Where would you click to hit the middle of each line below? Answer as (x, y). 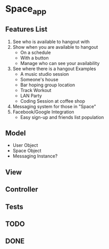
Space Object (27, 151)
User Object (25, 145)
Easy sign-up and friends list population (62, 117)
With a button (34, 58)
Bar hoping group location (48, 85)
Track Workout (36, 90)
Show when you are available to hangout (55, 47)
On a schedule (35, 52)
